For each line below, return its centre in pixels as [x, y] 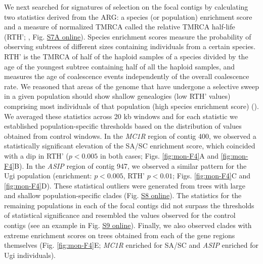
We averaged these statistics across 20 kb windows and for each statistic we [121, 116]
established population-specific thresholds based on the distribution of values [123, 126]
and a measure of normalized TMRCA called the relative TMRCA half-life [120, 27]
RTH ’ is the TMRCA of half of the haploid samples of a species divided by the [126, 56]
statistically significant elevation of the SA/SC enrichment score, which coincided [130, 146]
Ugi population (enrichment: [48, 176]
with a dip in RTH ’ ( [36, 155]
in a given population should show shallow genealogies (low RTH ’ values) [117, 96]
